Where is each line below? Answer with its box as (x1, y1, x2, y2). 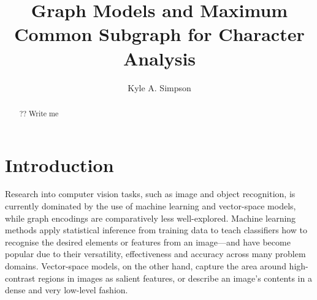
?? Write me (19, 108, 59, 118)
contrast (5, 271, 36, 284)
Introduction (5, 152, 114, 177)
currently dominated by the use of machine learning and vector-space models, (5, 200, 296, 212)
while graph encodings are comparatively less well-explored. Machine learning (5, 211, 296, 224)
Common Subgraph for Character (14, 21, 305, 47)
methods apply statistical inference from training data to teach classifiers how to (5, 223, 307, 236)
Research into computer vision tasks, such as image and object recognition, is (5, 187, 296, 200)
